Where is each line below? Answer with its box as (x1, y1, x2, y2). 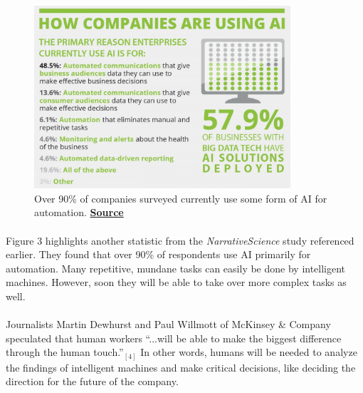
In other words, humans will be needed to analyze (140, 344, 357, 359)
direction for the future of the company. (6, 374, 179, 389)
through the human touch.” (6, 344, 124, 359)
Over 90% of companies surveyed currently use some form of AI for (34, 190, 327, 205)
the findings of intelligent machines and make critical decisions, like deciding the (6, 359, 356, 374)
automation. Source (34, 205, 124, 220)
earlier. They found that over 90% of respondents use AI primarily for (6, 247, 311, 262)
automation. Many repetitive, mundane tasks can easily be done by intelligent (6, 260, 346, 275)
